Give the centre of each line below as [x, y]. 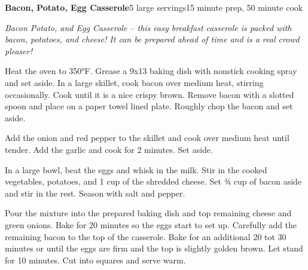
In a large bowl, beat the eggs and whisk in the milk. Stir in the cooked [136, 169]
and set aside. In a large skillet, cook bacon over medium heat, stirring [134, 82]
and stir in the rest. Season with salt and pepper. [95, 193]
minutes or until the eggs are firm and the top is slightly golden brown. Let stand [154, 248]
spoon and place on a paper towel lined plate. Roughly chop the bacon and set [149, 106]
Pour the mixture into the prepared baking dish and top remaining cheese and [148, 213]
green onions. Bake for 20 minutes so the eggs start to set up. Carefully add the [151, 224]
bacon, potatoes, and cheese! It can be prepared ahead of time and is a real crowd [152, 39]
